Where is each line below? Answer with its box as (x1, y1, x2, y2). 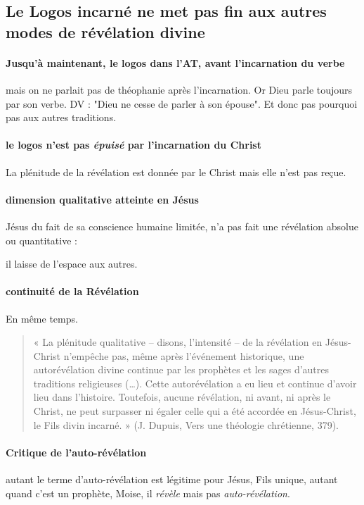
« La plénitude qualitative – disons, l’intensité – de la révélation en (33, 335, 323, 349)
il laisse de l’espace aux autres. (6, 256, 138, 271)
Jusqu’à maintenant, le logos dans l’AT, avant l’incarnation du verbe (6, 55, 345, 70)
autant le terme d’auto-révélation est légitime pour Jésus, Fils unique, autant (6, 472, 338, 487)
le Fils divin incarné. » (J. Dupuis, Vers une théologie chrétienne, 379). (33, 417, 339, 432)
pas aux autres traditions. (6, 110, 117, 125)
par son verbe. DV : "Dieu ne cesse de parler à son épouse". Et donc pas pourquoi (6, 96, 358, 111)
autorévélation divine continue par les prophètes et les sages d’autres (33, 362, 330, 377)
